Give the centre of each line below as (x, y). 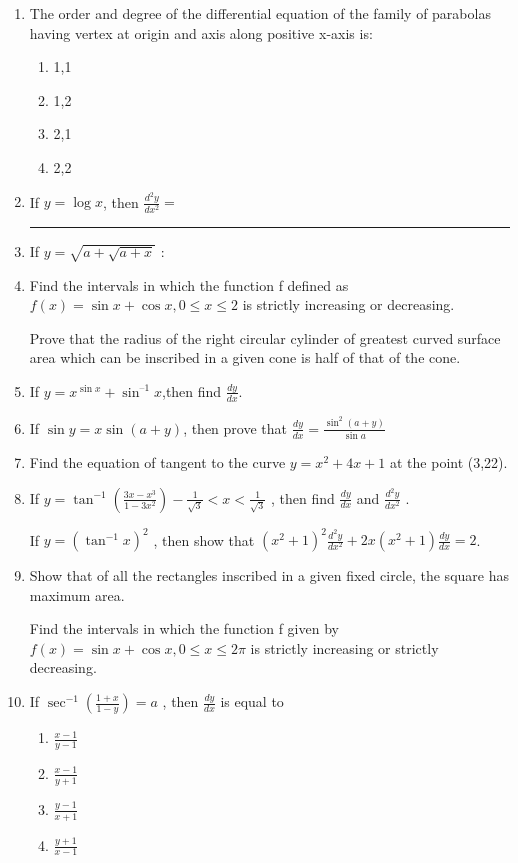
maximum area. (77, 594)
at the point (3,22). (448, 462)
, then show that (204, 539)
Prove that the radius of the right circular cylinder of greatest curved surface (265, 337)
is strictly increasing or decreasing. (348, 304)
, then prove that (235, 427)
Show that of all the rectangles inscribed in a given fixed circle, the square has (269, 575)
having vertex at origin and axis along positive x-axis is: (201, 32)
